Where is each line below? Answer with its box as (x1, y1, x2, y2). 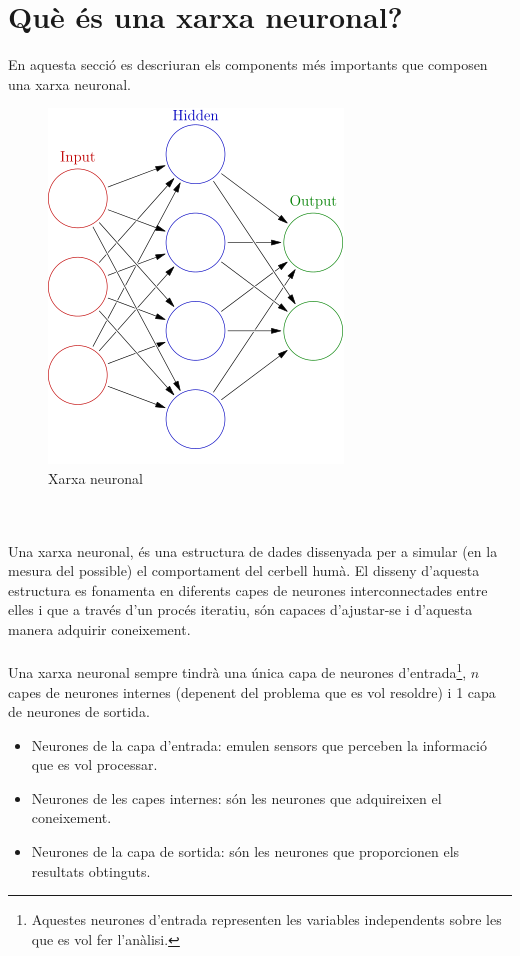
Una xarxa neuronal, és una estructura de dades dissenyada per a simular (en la (8, 540, 498, 561)
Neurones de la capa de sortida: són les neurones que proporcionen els (31, 841, 460, 862)
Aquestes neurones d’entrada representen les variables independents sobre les (31, 909, 502, 930)
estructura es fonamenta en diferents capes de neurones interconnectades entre (8, 579, 488, 600)
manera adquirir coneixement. (8, 619, 191, 640)
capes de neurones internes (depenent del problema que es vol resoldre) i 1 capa (8, 681, 496, 702)
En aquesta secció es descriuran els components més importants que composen (8, 54, 488, 75)
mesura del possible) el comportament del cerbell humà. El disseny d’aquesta (8, 560, 480, 581)
